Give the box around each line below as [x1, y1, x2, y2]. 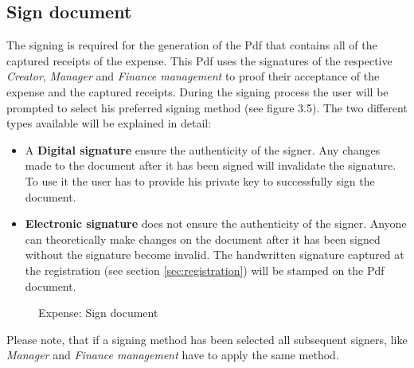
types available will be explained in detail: [6, 115, 212, 131]
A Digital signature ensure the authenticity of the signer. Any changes [25, 141, 381, 158]
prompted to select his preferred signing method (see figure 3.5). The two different [6, 99, 408, 115]
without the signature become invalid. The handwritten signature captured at [25, 246, 404, 263]
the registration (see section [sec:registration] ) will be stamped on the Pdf [25, 261, 385, 278]
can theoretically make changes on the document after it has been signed [25, 230, 381, 247]
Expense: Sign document [38, 304, 158, 321]
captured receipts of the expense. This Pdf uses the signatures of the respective [6, 52, 393, 69]
